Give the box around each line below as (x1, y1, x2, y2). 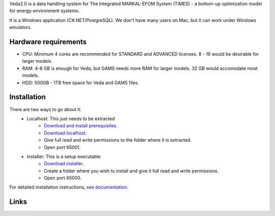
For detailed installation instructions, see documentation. (9, 184, 128, 191)
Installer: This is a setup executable (26, 153, 101, 159)
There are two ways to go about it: (9, 106, 81, 112)
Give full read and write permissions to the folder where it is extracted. (44, 137, 192, 143)
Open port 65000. (44, 175, 81, 181)
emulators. (9, 24, 32, 31)
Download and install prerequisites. (44, 123, 118, 129)
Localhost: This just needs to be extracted (26, 115, 115, 122)
